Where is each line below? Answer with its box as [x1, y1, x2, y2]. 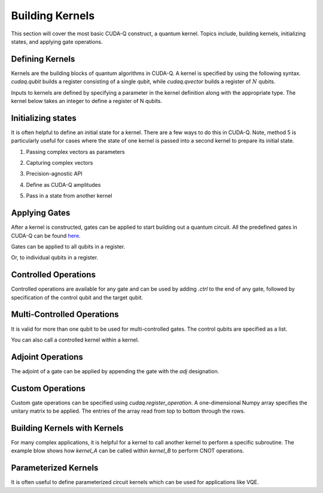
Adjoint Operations [11, 352, 83, 362]
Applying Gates [11, 208, 71, 218]
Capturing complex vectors [26, 159, 93, 167]
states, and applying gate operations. [11, 38, 103, 45]
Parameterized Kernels [11, 463, 99, 473]
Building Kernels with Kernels [11, 423, 124, 433]
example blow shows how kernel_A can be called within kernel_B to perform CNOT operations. [11, 447, 245, 455]
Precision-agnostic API [26, 170, 83, 177]
